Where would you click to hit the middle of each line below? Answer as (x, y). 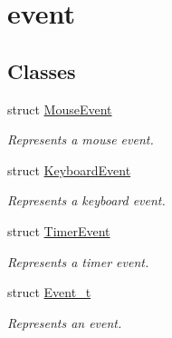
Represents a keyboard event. (86, 200)
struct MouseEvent (60, 109)
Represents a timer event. (78, 261)
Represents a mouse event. (81, 139)
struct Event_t (49, 292)
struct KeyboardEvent (69, 169)
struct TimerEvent (59, 230)
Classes (42, 70)
